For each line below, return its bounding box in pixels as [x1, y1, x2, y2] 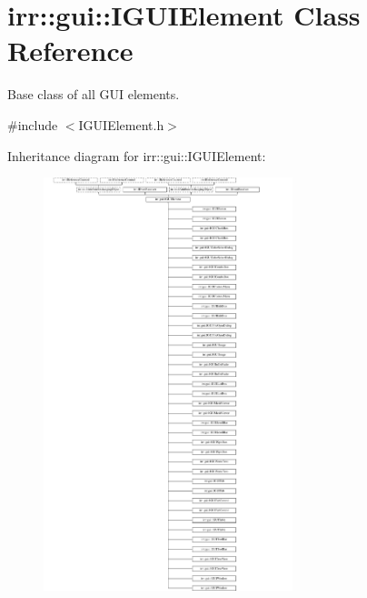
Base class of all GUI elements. [7, 85, 180, 104]
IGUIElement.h [78, 115, 164, 134]
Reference [7, 32, 134, 69]
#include [7, 115, 58, 134]
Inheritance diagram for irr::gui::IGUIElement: [7, 146, 266, 165]
